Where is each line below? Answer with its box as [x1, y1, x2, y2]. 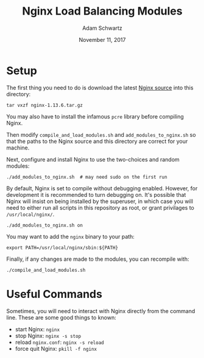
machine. [6, 144, 30, 151]
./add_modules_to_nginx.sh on [6, 222, 83, 229]
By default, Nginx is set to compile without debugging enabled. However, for [6, 184, 198, 192]
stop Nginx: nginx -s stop [15, 332, 82, 339]
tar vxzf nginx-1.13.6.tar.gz [6, 102, 83, 108]
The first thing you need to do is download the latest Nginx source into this [6, 84, 194, 91]
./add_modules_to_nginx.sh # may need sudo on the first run [6, 174, 167, 180]
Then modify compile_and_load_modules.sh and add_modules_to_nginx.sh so [6, 131, 196, 138]
